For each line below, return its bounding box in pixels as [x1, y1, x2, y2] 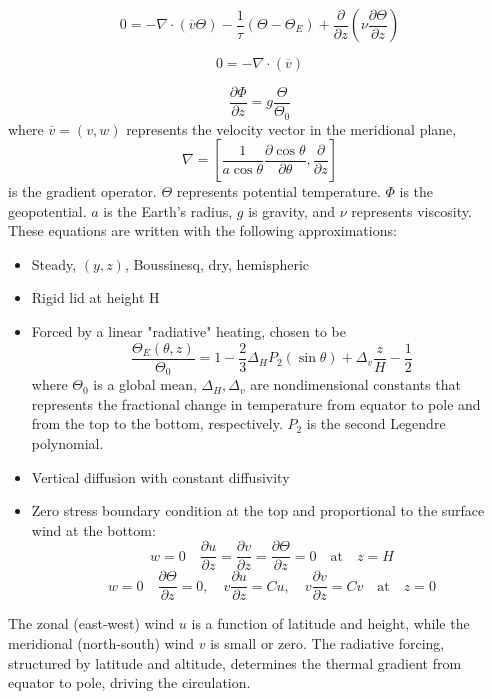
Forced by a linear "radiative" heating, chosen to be [31, 321, 346, 342]
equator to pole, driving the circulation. [8, 672, 251, 693]
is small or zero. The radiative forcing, [210, 633, 445, 654]
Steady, [31, 253, 77, 274]
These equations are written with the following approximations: [8, 220, 397, 241]
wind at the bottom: [31, 519, 156, 540]
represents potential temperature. [176, 181, 381, 202]
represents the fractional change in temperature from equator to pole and [31, 393, 481, 414]
